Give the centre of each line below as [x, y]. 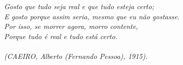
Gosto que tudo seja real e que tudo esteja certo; [79, 6]
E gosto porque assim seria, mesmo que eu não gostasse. [92, 16]
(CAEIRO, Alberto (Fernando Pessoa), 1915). [76, 56]
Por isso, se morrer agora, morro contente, [71, 26]
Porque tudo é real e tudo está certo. [61, 36]
